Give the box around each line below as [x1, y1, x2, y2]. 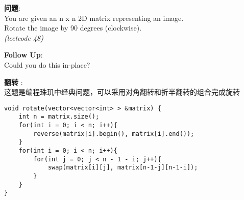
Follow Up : [4, 49, 43, 60]
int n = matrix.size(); [18, 113, 100, 121]
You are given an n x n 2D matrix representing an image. [4, 12, 184, 23]
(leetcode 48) [4, 32, 43, 43]
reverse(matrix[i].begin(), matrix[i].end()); [33, 130, 194, 137]
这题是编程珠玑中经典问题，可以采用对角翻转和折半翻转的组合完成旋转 [4, 87, 240, 97]
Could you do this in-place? [4, 59, 90, 70]
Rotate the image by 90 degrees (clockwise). [4, 22, 142, 33]
